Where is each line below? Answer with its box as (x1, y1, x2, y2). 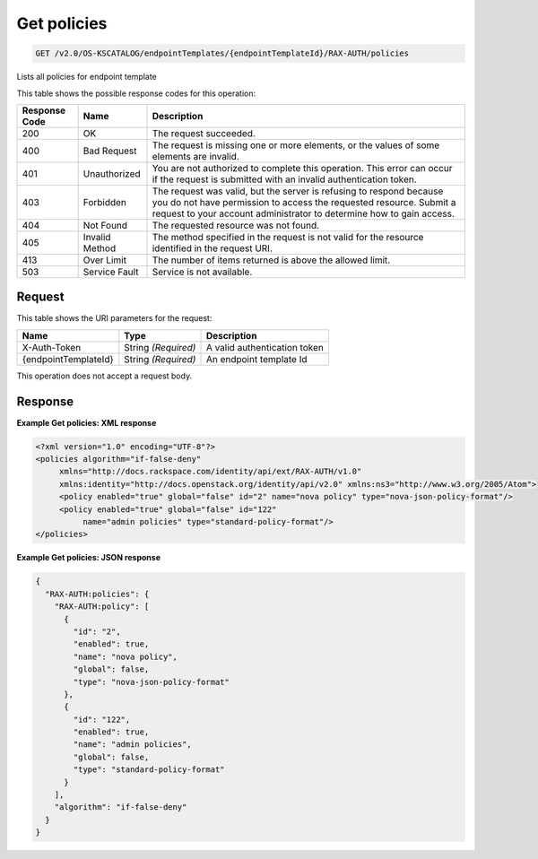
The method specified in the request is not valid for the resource (152, 230, 424, 243)
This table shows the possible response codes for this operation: (16, 88, 256, 99)
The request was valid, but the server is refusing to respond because (152, 185, 444, 197)
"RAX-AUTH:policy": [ (54, 602, 150, 612)
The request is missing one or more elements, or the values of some (152, 139, 440, 152)
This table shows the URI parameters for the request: (16, 313, 213, 324)
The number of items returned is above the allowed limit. (152, 254, 391, 266)
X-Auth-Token (22, 341, 82, 353)
